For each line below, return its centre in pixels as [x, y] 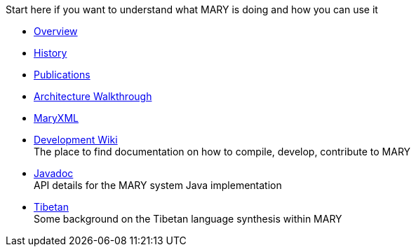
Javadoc [54, 173]
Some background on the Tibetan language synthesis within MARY [188, 219]
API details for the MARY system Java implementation [158, 185]
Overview [56, 31]
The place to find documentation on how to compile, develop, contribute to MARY [222, 152]
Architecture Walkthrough [93, 96]
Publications [62, 75]
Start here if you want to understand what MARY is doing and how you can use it [192, 9]
